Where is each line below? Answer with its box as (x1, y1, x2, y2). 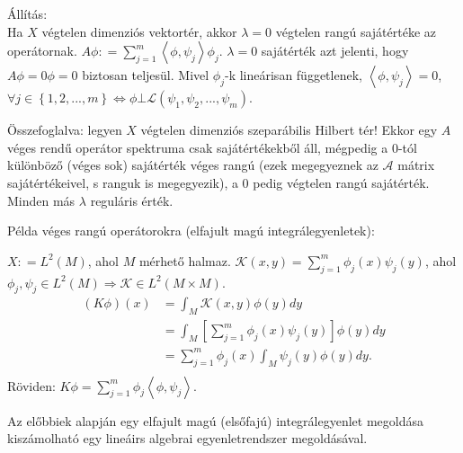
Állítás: (7, 4, 48, 22)
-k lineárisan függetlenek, (224, 66, 362, 84)
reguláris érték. (90, 191, 174, 209)
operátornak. (7, 41, 77, 60)
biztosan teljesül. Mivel (82, 66, 209, 84)
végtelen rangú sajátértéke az (275, 22, 437, 40)
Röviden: (7, 376, 56, 395)
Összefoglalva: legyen (7, 120, 122, 139)
